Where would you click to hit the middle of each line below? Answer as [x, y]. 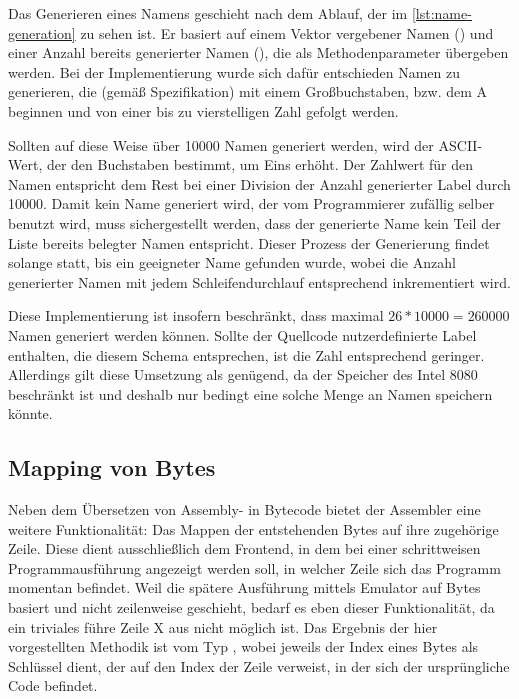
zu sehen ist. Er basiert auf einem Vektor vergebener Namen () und [287, 32]
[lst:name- [441, 13]
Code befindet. [53, 685]
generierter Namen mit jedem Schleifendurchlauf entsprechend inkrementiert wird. [259, 281]
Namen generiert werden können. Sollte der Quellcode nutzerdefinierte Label [242, 334]
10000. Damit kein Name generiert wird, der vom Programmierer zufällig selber [251, 203]
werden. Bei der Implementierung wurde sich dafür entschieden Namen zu [234, 71]
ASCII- [460, 144]
